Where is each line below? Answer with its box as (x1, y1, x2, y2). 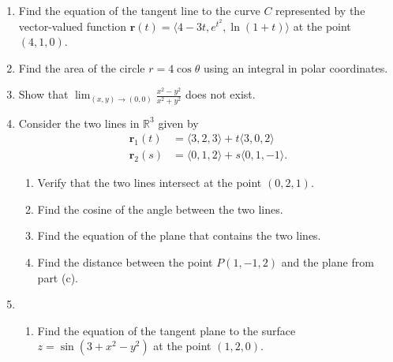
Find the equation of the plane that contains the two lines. (37, 227, 321, 244)
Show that (18, 86, 69, 103)
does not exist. (185, 86, 256, 103)
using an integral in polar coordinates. (203, 59, 388, 76)
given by (158, 114, 199, 131)
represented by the (275, 2, 365, 18)
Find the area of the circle (18, 59, 145, 76)
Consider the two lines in (18, 114, 140, 131)
